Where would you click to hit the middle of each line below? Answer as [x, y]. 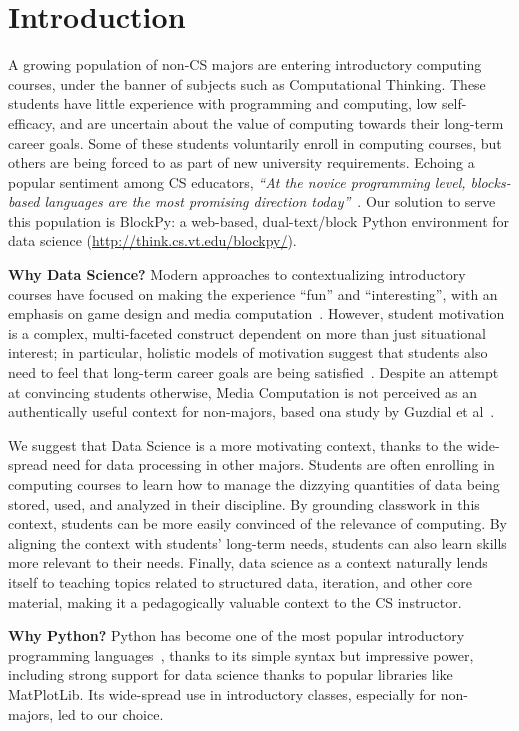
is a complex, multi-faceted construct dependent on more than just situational [247, 332]
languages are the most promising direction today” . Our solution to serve [270, 201]
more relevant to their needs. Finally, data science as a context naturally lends [248, 562]
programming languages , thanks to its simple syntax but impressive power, [241, 654]
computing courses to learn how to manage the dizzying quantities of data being [254, 484]
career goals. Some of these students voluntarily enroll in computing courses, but [255, 142]
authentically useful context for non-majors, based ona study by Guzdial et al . [251, 411]
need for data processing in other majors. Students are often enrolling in [273, 464]
